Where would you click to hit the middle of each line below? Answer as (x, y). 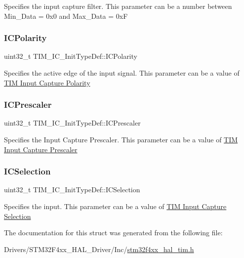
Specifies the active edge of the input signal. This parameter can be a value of (122, 73)
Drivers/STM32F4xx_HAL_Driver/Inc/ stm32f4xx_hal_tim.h (99, 249)
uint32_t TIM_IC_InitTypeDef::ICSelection (72, 190)
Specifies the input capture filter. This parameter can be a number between (118, 6)
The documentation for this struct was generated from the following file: (113, 233)
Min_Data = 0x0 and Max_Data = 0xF (66, 16)
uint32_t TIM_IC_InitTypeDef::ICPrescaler (72, 123)
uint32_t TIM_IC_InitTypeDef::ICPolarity (71, 56)
